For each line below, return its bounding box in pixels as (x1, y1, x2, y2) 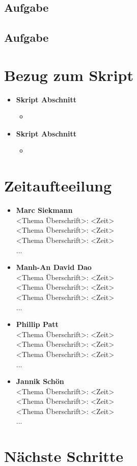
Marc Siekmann (16, 205, 73, 215)
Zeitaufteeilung (4, 175, 112, 196)
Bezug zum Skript (4, 64, 133, 85)
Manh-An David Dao (16, 262, 92, 272)
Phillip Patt (16, 319, 59, 330)
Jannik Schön (16, 376, 64, 387)
